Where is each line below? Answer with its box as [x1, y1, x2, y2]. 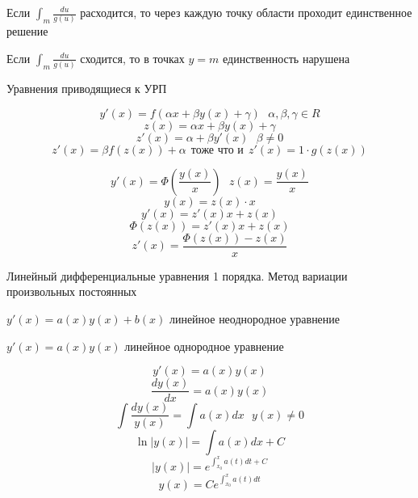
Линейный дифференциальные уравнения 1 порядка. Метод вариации [6, 267, 348, 284]
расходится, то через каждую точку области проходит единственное [80, 4, 412, 20]
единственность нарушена [222, 49, 350, 66]
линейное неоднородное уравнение [169, 310, 341, 327]
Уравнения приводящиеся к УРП [6, 80, 167, 97]
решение [6, 23, 48, 40]
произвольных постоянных [6, 283, 137, 300]
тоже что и [190, 144, 244, 156]
